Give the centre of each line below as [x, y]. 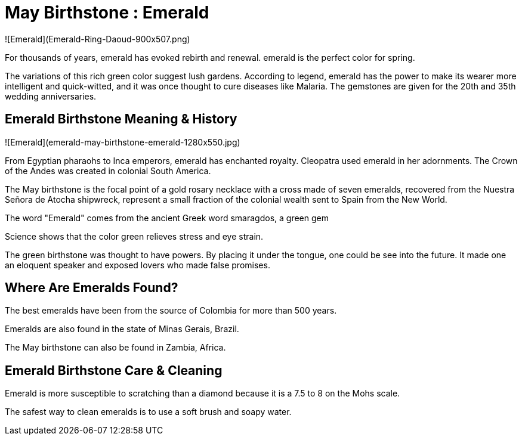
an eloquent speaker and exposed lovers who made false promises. [138, 265]
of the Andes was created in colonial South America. [108, 171]
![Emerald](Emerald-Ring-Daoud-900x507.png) [98, 39]
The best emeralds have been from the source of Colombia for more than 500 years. [171, 311]
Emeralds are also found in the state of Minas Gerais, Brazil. [122, 329]
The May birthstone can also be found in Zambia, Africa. [115, 348]
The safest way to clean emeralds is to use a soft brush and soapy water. [148, 412]
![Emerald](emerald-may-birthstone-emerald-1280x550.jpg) [123, 142]
